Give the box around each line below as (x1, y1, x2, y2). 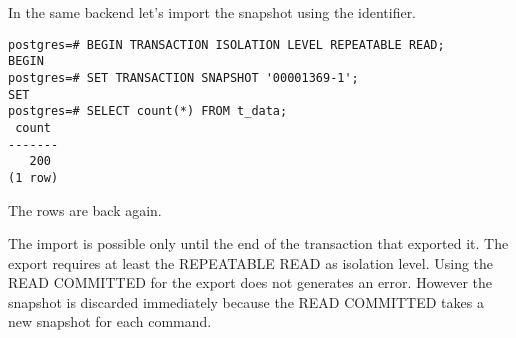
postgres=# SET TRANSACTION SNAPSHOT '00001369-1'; (8, 70, 359, 85)
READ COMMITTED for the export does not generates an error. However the (8, 272, 492, 293)
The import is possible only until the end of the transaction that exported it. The (8, 233, 509, 254)
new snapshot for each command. (8, 311, 212, 332)
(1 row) (8, 170, 59, 185)
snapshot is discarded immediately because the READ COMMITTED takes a (8, 291, 484, 312)
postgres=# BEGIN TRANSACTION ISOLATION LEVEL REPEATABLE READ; (8, 37, 445, 52)
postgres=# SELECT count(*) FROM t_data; (8, 104, 288, 119)
